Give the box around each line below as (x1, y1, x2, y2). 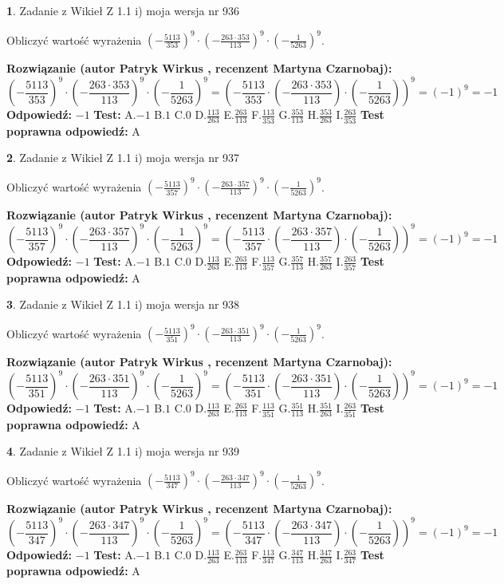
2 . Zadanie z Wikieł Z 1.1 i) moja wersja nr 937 (6, 149, 240, 166)
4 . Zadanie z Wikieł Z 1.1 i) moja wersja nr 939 (6, 443, 240, 460)
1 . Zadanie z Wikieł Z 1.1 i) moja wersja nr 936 (6, 2, 240, 18)
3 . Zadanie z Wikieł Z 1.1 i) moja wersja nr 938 (6, 296, 240, 313)
